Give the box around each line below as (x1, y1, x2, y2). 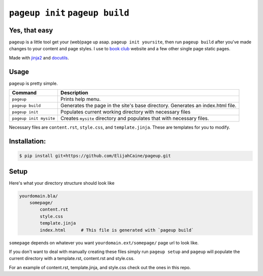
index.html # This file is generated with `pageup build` (39, 227, 194, 233)
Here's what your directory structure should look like (9, 180, 114, 186)
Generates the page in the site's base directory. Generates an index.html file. (60, 102, 237, 109)
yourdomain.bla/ (19, 193, 58, 198)
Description (60, 89, 89, 96)
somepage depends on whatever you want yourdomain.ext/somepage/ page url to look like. (9, 239, 199, 246)
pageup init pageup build (9, 7, 130, 18)
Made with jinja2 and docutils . (9, 55, 69, 60)
